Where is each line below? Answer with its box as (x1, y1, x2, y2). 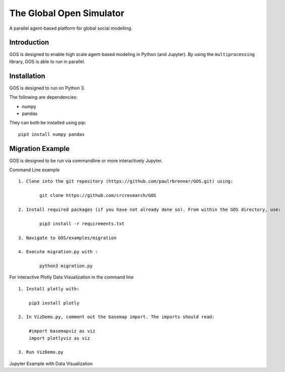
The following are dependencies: (9, 94, 78, 100)
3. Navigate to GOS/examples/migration (18, 235, 117, 241)
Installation (9, 71, 45, 80)
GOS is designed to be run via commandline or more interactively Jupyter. (9, 158, 163, 164)
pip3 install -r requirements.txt (39, 220, 125, 227)
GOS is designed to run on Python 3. (9, 85, 85, 91)
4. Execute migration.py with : (18, 249, 98, 255)
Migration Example (9, 144, 70, 153)
